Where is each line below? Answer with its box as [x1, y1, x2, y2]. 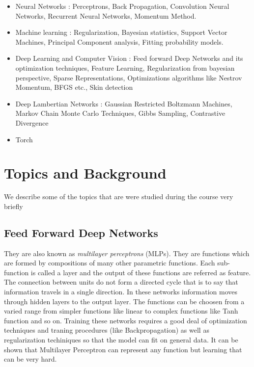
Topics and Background [4, 163, 167, 183]
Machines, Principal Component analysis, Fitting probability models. [15, 36, 224, 47]
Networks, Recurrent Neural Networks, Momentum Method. [15, 10, 197, 21]
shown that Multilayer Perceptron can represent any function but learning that [4, 344, 242, 354]
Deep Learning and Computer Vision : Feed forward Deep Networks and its [15, 53, 243, 63]
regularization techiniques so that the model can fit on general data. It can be [4, 334, 238, 344]
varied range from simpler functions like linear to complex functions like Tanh [4, 306, 238, 316]
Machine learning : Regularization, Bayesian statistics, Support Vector [15, 27, 227, 37]
